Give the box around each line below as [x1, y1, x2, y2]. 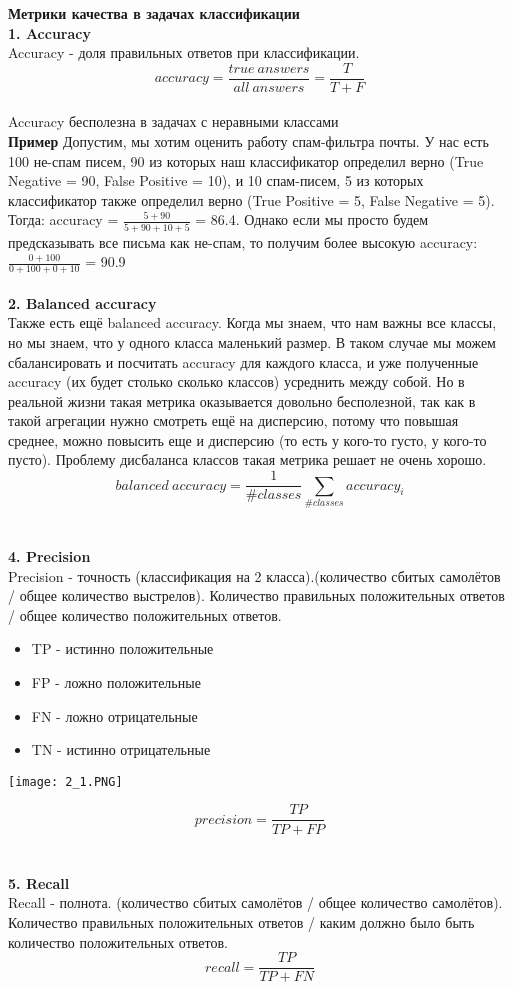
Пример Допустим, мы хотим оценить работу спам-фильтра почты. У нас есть [8, 131, 489, 152]
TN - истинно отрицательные [31, 739, 211, 760]
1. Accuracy [8, 22, 91, 43]
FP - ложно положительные [31, 672, 201, 693]
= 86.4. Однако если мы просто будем [195, 209, 429, 230]
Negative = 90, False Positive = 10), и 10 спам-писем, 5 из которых [8, 170, 424, 191]
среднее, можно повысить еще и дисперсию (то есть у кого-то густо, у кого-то [8, 429, 487, 450]
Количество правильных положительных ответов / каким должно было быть [8, 911, 475, 932]
